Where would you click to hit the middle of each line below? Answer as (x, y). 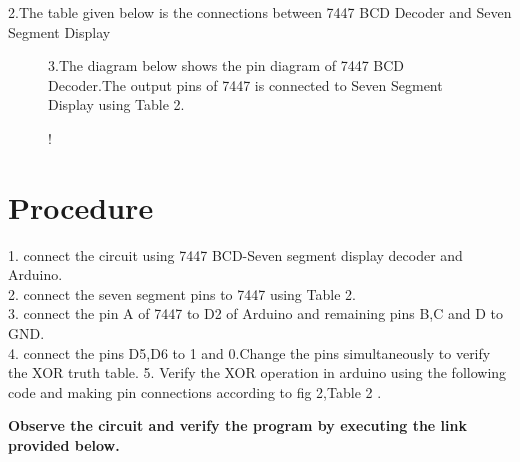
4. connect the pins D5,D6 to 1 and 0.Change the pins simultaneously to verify (249, 352)
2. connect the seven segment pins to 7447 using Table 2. (182, 293)
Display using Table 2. (116, 104)
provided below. (64, 445)
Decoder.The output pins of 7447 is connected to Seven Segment (245, 84)
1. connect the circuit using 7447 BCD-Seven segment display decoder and (235, 254)
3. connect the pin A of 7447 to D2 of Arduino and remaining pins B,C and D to (256, 313)
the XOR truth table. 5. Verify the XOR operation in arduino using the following (257, 372)
